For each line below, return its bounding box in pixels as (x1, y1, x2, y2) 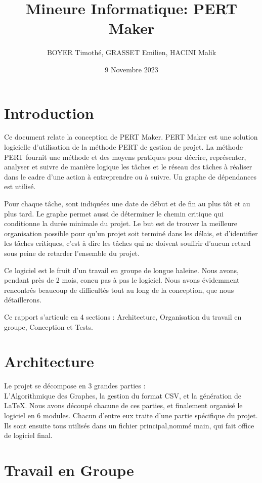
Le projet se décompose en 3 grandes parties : (4, 380, 146, 391)
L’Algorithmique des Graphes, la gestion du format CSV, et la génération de (4, 390, 241, 401)
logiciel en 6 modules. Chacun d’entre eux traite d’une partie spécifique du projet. (4, 410, 258, 421)
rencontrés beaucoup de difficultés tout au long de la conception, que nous (4, 284, 234, 295)
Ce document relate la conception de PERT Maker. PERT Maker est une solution (4, 131, 258, 142)
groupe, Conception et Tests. (4, 321, 93, 332)
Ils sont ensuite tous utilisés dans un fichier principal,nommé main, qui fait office (4, 420, 254, 430)
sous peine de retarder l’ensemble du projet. (4, 247, 140, 258)
